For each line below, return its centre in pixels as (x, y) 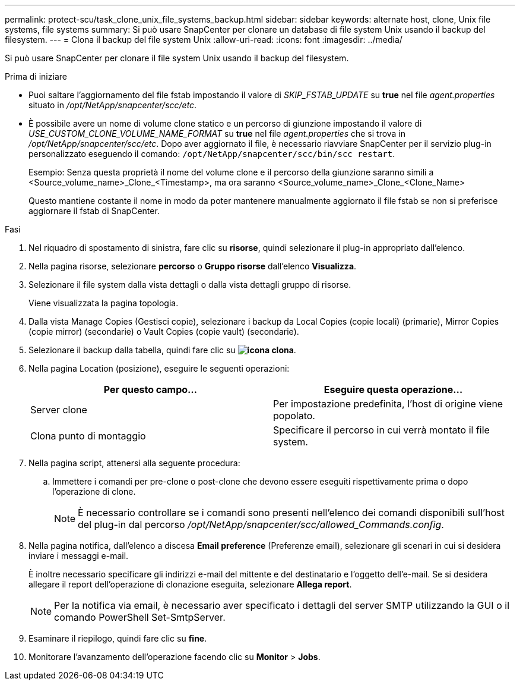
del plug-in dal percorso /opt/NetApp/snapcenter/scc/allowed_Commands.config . (261, 524)
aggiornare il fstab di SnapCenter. (94, 211)
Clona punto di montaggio (88, 436)
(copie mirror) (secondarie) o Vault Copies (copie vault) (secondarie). (164, 331)
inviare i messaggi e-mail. (79, 556)
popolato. (294, 416)
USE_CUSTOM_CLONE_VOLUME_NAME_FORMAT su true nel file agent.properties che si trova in (217, 133)
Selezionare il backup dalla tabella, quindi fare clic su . (162, 350)
